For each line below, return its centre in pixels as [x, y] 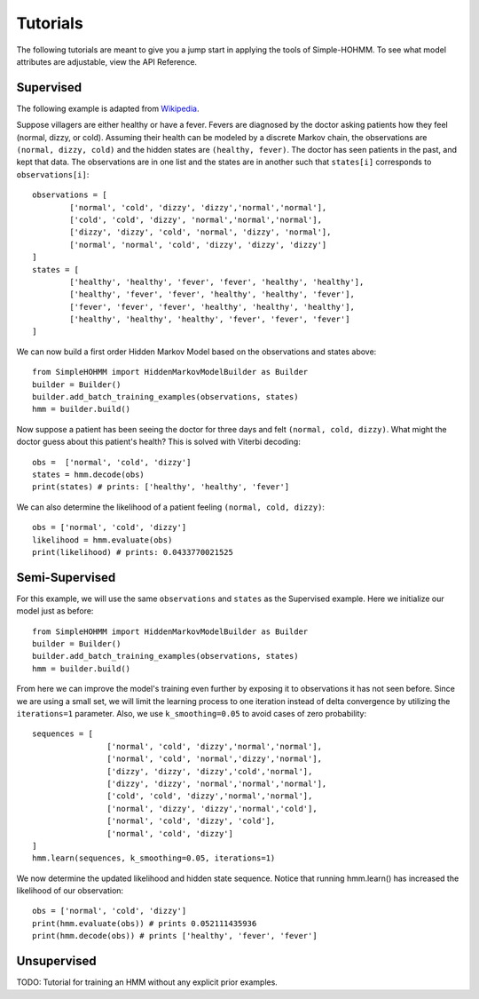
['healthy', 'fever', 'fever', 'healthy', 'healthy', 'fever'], [212, 294]
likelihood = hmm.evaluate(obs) [102, 540]
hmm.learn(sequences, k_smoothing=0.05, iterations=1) [154, 858]
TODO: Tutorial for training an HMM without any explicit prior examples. [147, 982]
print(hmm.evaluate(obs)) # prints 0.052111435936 [145, 923]
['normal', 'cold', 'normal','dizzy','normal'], [215, 759]
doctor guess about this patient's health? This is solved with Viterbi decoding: [158, 442]
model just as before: [55, 611]
